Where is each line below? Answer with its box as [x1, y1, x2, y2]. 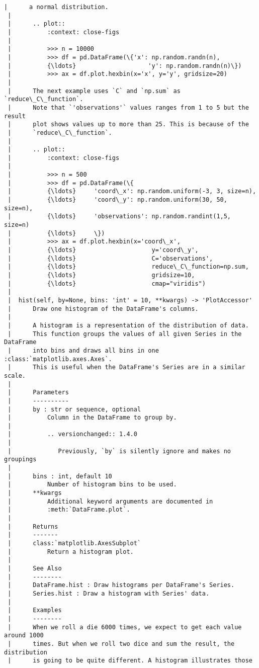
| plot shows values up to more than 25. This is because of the [8, 121, 249, 128]
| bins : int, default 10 [8, 472, 112, 480]
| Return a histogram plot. [8, 548, 134, 555]
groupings [4, 456, 37, 463]
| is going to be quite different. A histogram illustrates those [8, 657, 252, 664]
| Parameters [8, 389, 69, 396]
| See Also [8, 564, 62, 572]
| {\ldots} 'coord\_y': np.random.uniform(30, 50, [8, 196, 227, 204]
